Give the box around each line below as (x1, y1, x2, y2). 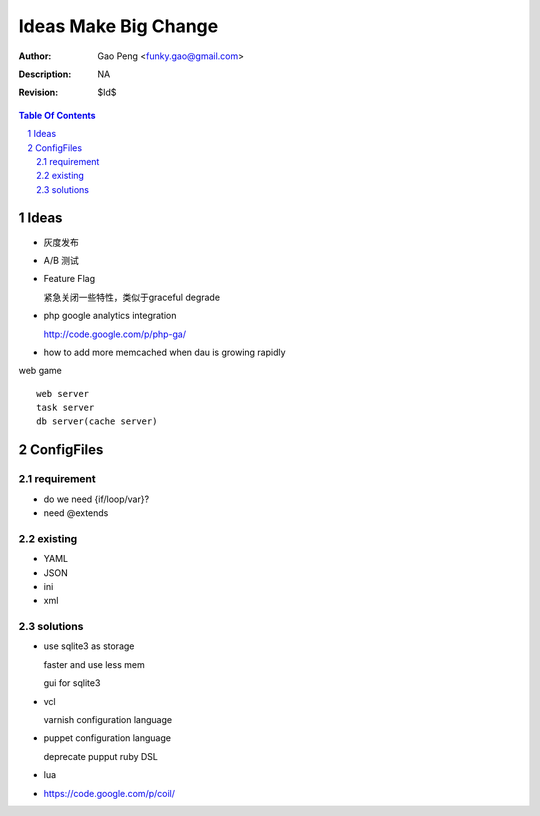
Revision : (18, 86, 59, 99)
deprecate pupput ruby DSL (43, 750, 159, 762)
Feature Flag (43, 273, 95, 285)
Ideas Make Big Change (18, 15, 219, 37)
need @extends (43, 507, 109, 519)
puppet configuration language (43, 732, 172, 744)
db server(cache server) (36, 416, 158, 427)
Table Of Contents (18, 109, 96, 121)
